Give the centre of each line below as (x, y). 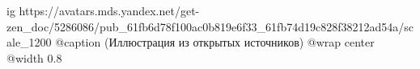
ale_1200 (29, 42)
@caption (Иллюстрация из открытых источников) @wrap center (215, 42)
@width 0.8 (34, 57)
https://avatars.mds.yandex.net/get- (109, 10)
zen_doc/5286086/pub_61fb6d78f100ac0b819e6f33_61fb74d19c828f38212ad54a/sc (210, 26)
